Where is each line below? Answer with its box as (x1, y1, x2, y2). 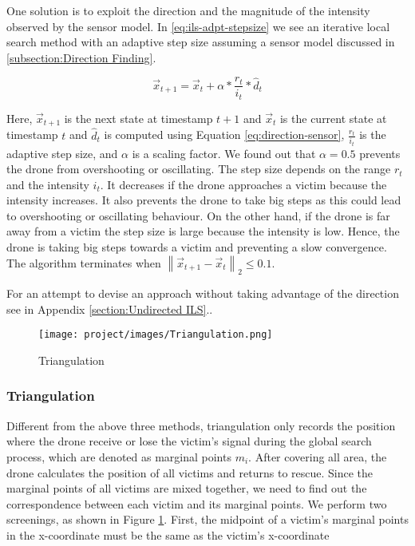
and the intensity (6, 176, 89, 192)
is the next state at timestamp (64, 109, 213, 126)
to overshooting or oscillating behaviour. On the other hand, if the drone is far (6, 207, 390, 224)
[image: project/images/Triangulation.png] (38, 329, 273, 341)
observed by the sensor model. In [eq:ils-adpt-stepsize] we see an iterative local (6, 18, 390, 34)
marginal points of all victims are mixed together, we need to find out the (6, 480, 367, 497)
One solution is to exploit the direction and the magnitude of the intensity (6, 2, 370, 18)
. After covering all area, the (248, 448, 387, 465)
